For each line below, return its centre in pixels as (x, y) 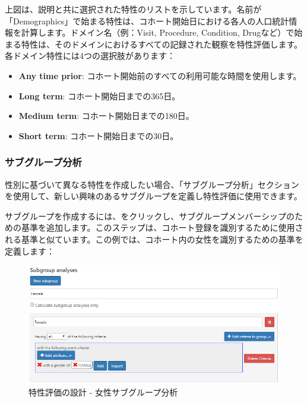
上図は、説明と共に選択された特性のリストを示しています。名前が (133, 9)
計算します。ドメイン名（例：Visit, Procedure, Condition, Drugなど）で (158, 32)
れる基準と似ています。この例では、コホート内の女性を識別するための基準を (154, 239)
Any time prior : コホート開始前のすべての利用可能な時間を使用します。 (160, 75)
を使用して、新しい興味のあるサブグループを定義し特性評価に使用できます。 (153, 196)
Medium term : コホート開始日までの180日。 (106, 116)
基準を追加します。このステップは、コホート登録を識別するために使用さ (162, 227)
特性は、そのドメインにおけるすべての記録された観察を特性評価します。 (162, 44)
